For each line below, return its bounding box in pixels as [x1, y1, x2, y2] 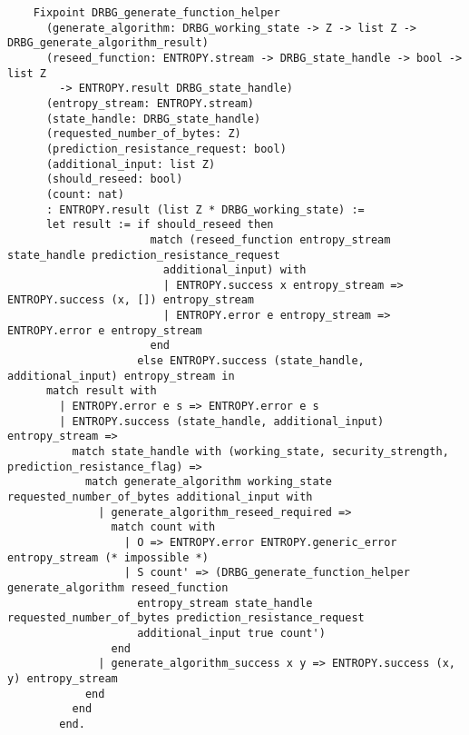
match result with [45, 384, 157, 398]
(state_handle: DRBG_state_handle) [45, 112, 261, 125]
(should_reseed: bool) [45, 173, 183, 186]
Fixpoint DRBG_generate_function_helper [33, 6, 280, 19]
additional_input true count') [137, 626, 326, 640]
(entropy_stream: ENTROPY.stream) [45, 96, 255, 110]
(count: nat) [45, 187, 124, 201]
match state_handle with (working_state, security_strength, [72, 445, 449, 459]
